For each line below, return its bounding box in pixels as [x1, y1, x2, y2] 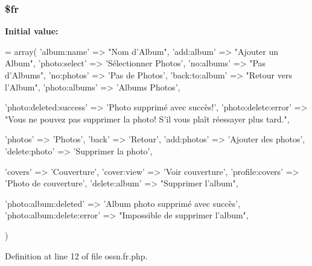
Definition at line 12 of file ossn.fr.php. [5, 249, 148, 262]
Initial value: [5, 25, 59, 37]
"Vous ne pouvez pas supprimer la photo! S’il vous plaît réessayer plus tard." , [5, 112, 290, 125]
